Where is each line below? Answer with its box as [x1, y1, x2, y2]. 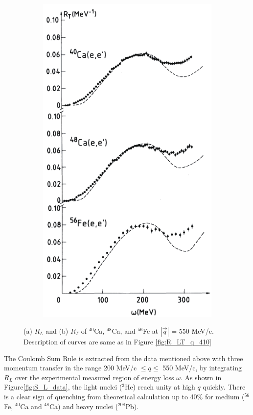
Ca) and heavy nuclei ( [49, 401, 118, 411]
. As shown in [180, 372, 222, 382]
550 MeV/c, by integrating [162, 363, 242, 373]
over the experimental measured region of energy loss [15, 372, 174, 382]
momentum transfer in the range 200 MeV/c [4, 363, 137, 373]
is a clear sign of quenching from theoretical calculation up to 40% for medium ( [4, 391, 245, 401]
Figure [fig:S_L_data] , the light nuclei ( [4, 382, 122, 392]
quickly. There [203, 382, 246, 392]
